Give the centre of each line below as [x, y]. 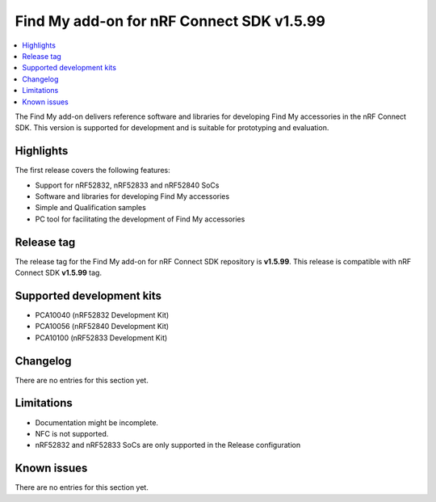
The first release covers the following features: [92, 171]
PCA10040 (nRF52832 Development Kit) [102, 314]
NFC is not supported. [72, 433]
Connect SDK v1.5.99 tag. [59, 273]
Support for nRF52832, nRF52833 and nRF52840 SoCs [127, 185]
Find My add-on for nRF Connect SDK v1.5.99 [170, 21]
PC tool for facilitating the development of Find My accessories [140, 219]
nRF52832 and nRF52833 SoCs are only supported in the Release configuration [168, 445]
